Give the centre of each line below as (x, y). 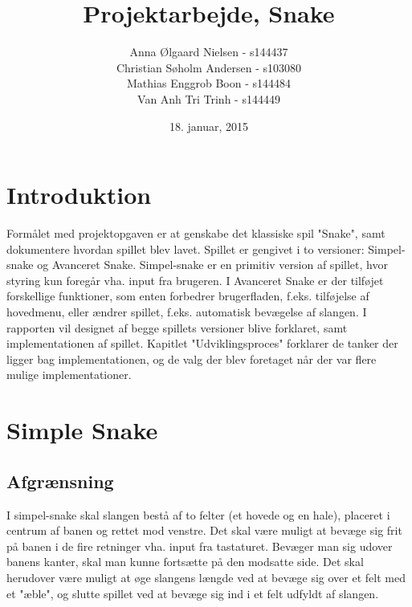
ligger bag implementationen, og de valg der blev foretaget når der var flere (192, 358)
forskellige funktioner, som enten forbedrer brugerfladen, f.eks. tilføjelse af (188, 296)
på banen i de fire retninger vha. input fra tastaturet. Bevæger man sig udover (200, 546)
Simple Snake (82, 430)
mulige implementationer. (69, 375)
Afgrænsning (60, 481)
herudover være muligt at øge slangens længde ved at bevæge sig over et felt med (206, 577)
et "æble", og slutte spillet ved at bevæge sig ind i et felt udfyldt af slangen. (193, 593)
